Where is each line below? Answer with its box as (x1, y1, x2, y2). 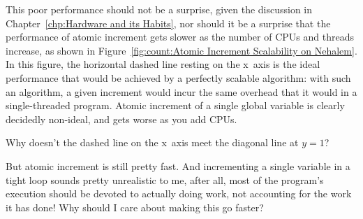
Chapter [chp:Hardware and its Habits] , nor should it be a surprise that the (6, 15, 331, 30)
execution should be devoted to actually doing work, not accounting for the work (6, 186, 352, 201)
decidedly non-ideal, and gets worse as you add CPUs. (6, 111, 237, 126)
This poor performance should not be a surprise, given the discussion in (6, 2, 313, 16)
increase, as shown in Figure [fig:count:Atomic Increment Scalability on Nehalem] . (6, 43, 357, 57)
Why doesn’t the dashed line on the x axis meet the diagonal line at (6, 135, 299, 150)
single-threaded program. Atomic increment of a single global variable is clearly (6, 98, 345, 113)
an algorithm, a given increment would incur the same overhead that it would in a (6, 84, 357, 99)
